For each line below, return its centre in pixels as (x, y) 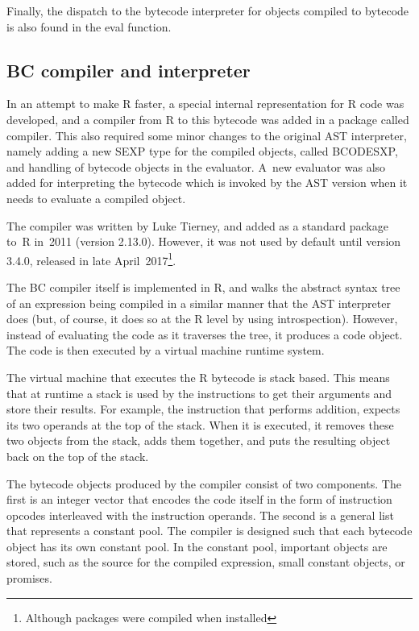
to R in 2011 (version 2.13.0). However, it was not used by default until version (204, 241)
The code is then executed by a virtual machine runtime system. (166, 350)
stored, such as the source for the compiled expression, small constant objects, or (206, 562)
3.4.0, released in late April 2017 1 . (91, 259)
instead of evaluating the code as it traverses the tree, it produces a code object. (205, 334)
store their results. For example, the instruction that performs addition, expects (203, 409)
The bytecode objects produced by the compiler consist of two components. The (204, 483)
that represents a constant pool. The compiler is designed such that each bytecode (209, 531)
